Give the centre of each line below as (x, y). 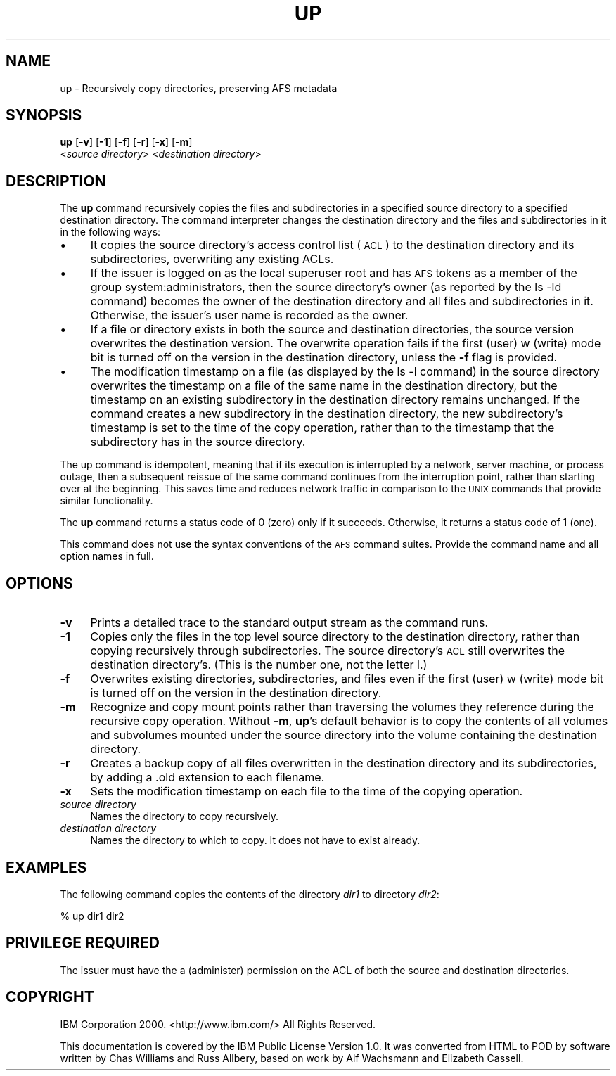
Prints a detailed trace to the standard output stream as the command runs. (289, 623)
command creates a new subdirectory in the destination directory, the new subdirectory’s (327, 414)
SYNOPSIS (44, 115)
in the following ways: (110, 232)
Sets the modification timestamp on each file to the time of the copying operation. (307, 792)
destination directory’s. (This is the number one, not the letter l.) (259, 665)
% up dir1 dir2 (92, 916)
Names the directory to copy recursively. (185, 816)
